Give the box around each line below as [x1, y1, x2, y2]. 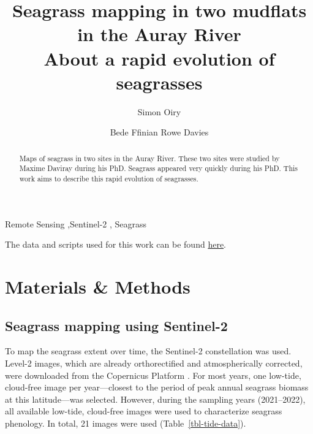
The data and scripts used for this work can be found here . [5, 238, 227, 251]
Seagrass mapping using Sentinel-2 [5, 316, 228, 335]
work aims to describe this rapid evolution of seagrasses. [19, 173, 198, 183]
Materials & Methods [5, 274, 190, 299]
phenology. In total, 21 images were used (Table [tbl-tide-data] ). [5, 416, 246, 429]
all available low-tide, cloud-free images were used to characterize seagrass [5, 405, 282, 417]
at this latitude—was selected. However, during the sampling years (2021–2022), [5, 392, 306, 405]
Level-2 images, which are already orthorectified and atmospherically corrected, [5, 357, 303, 369]
